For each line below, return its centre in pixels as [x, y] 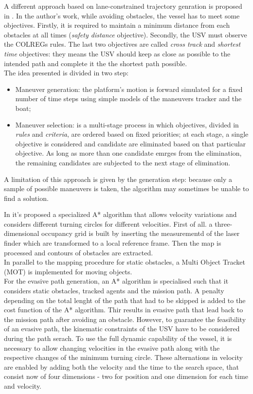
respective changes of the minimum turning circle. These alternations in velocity [123, 357]
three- [224, 224]
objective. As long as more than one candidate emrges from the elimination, [128, 153]
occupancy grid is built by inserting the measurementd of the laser [141, 233]
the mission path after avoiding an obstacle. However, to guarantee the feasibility [125, 319]
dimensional [22, 233]
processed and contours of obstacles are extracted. [79, 252]
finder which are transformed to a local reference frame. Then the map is [113, 243]
